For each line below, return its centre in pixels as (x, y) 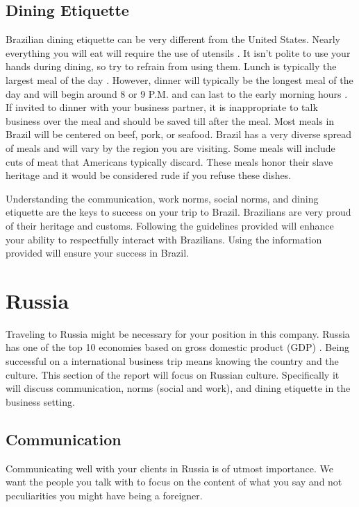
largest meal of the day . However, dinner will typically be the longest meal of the (179, 79)
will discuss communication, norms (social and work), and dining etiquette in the (178, 388)
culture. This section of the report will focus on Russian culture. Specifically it (173, 374)
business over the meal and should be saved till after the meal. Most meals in (170, 120)
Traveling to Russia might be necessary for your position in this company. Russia (178, 333)
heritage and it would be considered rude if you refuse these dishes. (149, 175)
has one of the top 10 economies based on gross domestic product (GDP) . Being (178, 347)
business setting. (40, 401)
